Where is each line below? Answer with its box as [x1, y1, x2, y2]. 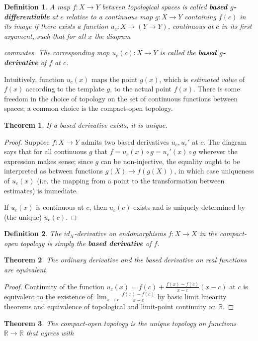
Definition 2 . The [4, 228, 62, 239]
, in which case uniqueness [174, 166, 254, 176]
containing [184, 11, 216, 21]
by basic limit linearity [157, 291, 227, 302]
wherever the [198, 146, 238, 157]
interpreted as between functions [4, 166, 103, 176]
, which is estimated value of [159, 74, 245, 84]
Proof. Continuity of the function [4, 281, 104, 291]
